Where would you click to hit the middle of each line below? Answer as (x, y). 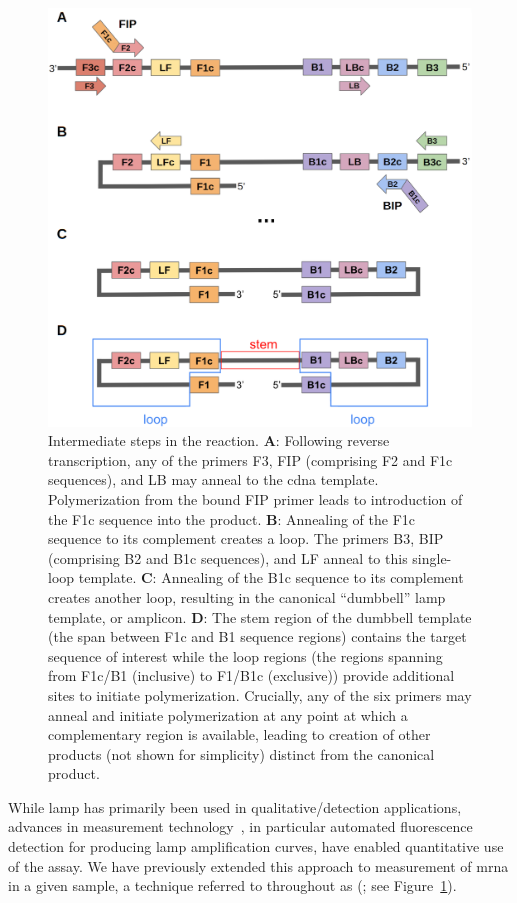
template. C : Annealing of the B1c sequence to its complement (271, 577)
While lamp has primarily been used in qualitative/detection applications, (235, 806)
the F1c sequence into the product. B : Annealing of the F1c (232, 518)
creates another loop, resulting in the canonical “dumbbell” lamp (247, 596)
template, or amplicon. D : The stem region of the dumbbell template (260, 616)
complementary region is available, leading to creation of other (239, 734)
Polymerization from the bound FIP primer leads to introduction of (255, 498)
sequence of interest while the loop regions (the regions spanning (245, 655)
